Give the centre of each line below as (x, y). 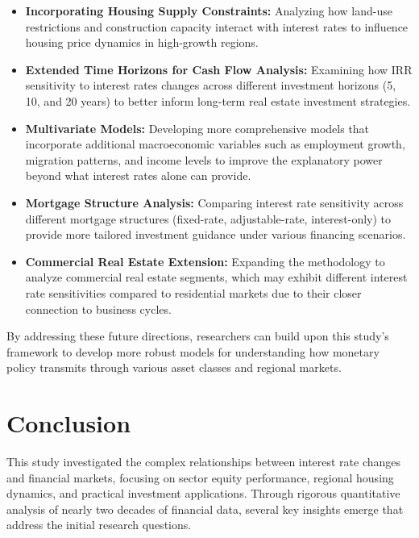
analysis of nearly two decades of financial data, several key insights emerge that (205, 509)
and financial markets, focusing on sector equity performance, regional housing (200, 477)
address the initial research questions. (99, 525)
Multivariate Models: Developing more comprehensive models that (197, 128)
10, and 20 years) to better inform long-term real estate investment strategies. (218, 100)
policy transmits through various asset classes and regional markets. (174, 367)
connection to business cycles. (98, 309)
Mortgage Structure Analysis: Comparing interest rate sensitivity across (214, 202)
